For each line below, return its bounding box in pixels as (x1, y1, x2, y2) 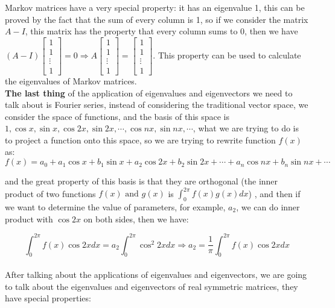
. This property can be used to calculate (153, 48, 301, 61)
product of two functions (5, 187, 96, 200)
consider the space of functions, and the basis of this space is (5, 110, 230, 122)
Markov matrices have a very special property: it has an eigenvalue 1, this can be (5, 1, 305, 13)
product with (5, 212, 53, 225)
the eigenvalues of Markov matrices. (5, 74, 137, 87)
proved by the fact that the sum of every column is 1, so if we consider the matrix (5, 13, 308, 25)
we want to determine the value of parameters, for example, (5, 200, 226, 213)
